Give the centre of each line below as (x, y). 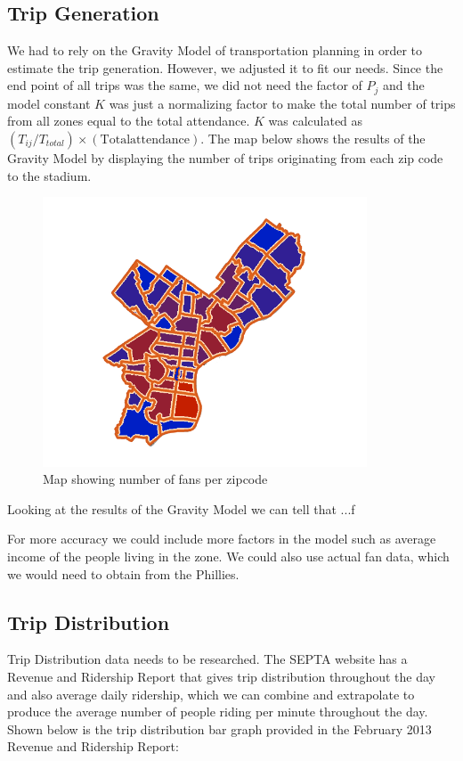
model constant (49, 103)
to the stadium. (49, 175)
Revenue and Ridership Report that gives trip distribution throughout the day (221, 676)
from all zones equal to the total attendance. (129, 121)
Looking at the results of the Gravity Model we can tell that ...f (181, 508)
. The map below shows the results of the (313, 139)
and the (404, 85)
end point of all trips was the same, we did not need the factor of (185, 85)
